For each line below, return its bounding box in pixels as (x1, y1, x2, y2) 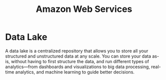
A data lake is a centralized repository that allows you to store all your (5, 48, 148, 54)
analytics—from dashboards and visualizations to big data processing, (5, 64, 150, 70)
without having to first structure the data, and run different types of (10, 58, 149, 64)
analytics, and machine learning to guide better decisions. (15, 69, 135, 75)
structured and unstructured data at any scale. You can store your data (5, 53, 151, 59)
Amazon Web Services (35, 3, 132, 15)
